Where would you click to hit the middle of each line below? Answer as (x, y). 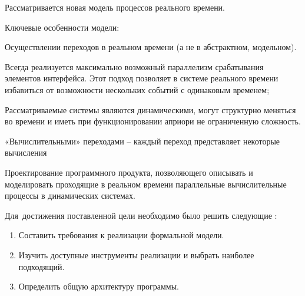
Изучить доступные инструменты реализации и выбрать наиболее (136, 254)
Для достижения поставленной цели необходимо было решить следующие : (141, 215)
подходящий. (42, 266)
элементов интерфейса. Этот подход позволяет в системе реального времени (142, 78)
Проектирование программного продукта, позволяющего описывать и (129, 172)
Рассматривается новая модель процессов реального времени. (115, 7)
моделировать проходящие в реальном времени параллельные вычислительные (146, 184)
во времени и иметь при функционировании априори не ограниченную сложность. (153, 121)
